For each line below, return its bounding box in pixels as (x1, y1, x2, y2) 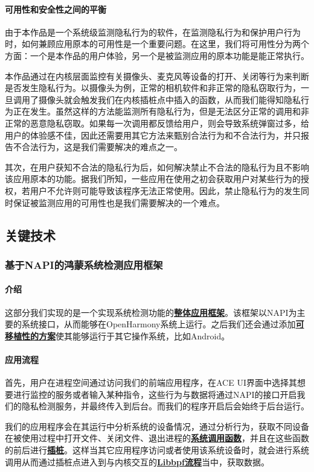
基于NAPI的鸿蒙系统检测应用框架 (5, 257, 163, 272)
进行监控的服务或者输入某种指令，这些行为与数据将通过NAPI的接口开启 (13, 388, 297, 400)
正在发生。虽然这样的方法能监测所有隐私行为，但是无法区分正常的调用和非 (13, 105, 309, 118)
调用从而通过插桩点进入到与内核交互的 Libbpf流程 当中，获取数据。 (5, 455, 269, 468)
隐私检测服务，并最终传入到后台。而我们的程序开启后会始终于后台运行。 (21, 400, 309, 412)
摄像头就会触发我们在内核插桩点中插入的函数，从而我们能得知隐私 (38, 93, 301, 105)
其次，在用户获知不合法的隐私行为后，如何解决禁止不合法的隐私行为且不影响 (5, 160, 309, 173)
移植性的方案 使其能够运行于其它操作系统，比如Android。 (5, 329, 230, 342)
